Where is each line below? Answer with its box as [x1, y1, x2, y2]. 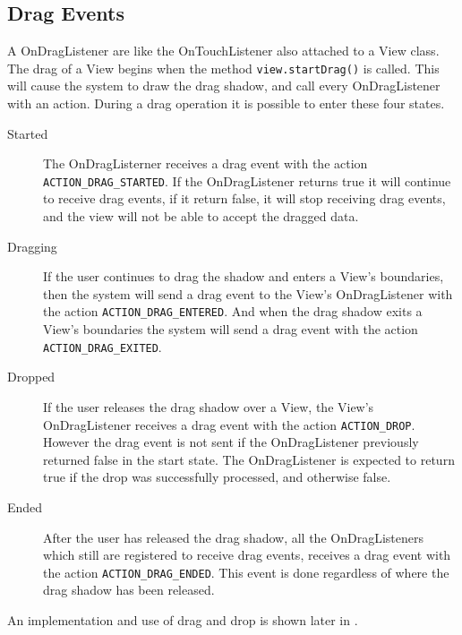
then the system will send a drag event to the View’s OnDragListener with [43, 284, 453, 303]
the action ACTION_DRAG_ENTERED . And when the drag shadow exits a [43, 302, 423, 321]
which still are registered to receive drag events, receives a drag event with [43, 545, 451, 564]
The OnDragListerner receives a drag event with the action [43, 154, 368, 173]
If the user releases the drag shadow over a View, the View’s [43, 397, 374, 416]
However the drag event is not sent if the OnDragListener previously [43, 433, 419, 451]
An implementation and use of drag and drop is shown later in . [7, 611, 358, 630]
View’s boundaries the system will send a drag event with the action [43, 320, 418, 339]
